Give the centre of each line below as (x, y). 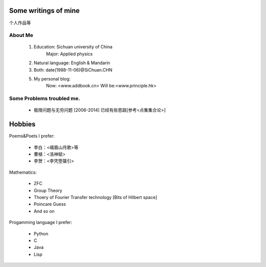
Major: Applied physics (69, 54)
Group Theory (48, 191)
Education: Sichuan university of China (73, 47)
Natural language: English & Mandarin (72, 63)
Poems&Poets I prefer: (32, 136)
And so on (44, 211)
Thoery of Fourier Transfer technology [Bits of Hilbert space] (96, 197)
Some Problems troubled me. (45, 99)
